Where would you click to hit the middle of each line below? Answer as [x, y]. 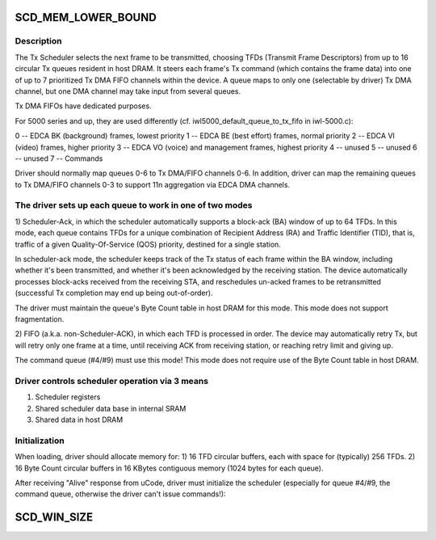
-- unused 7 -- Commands [59, 158]
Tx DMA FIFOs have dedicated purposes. [84, 106]
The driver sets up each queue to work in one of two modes [134, 205]
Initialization [40, 441]
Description [38, 41]
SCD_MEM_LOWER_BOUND [86, 17]
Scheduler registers [68, 397]
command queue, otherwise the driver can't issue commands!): [120, 494]
